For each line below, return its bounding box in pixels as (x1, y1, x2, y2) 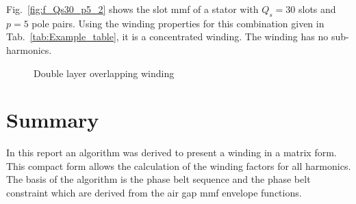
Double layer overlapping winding (34, 65, 175, 80)
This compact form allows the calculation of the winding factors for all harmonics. (6, 158, 351, 173)
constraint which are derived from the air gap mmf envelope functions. (6, 186, 302, 200)
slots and (298, 2, 336, 16)
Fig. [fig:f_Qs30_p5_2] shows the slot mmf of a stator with (6, 2, 259, 16)
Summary (6, 106, 99, 134)
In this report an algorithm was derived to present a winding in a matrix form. (6, 145, 337, 160)
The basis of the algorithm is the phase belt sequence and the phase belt (6, 172, 311, 186)
